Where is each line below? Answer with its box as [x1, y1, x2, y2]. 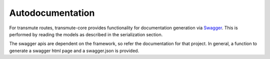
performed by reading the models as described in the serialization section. [9, 31, 163, 37]
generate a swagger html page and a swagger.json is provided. [9, 48, 139, 54]
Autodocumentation [9, 7, 95, 18]
